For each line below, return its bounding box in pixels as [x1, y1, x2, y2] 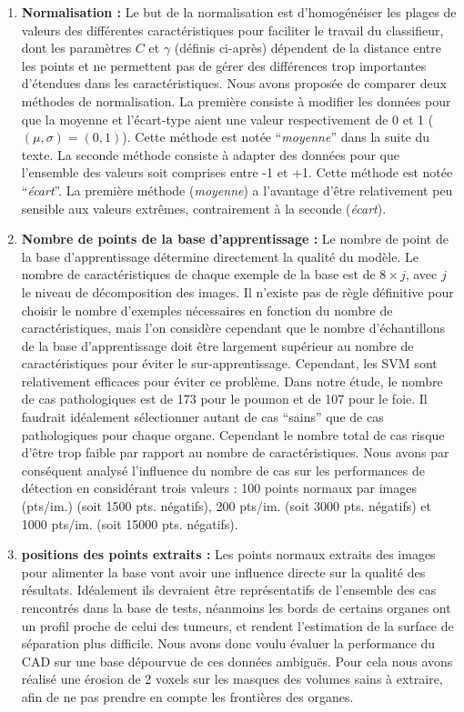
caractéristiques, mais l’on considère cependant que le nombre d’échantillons [21, 318, 446, 337]
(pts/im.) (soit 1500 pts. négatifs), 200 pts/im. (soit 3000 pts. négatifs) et [21, 496, 431, 516]
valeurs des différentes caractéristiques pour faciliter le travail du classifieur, [21, 20, 444, 39]
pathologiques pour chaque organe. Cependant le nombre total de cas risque [21, 425, 445, 444]
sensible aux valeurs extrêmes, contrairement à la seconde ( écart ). [21, 198, 387, 217]
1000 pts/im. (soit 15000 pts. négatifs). [21, 514, 238, 533]
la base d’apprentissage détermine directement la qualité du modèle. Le [21, 246, 419, 266]
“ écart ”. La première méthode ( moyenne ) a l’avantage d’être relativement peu [21, 180, 453, 199]
